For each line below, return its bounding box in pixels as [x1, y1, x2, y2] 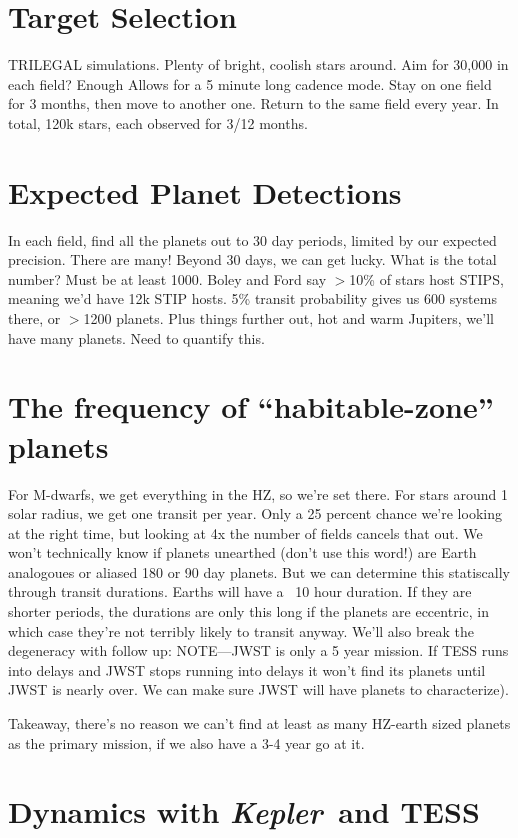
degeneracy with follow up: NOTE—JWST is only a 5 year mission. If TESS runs [8, 640, 509, 661]
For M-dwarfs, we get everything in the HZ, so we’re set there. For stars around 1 [8, 483, 508, 504]
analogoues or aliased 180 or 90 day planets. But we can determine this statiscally [8, 561, 511, 582]
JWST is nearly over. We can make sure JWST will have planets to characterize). [8, 679, 509, 700]
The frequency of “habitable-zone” [8, 386, 494, 427]
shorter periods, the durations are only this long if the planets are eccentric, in [8, 601, 489, 622]
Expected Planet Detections [8, 171, 402, 212]
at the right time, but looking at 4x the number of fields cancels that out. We [8, 522, 483, 543]
